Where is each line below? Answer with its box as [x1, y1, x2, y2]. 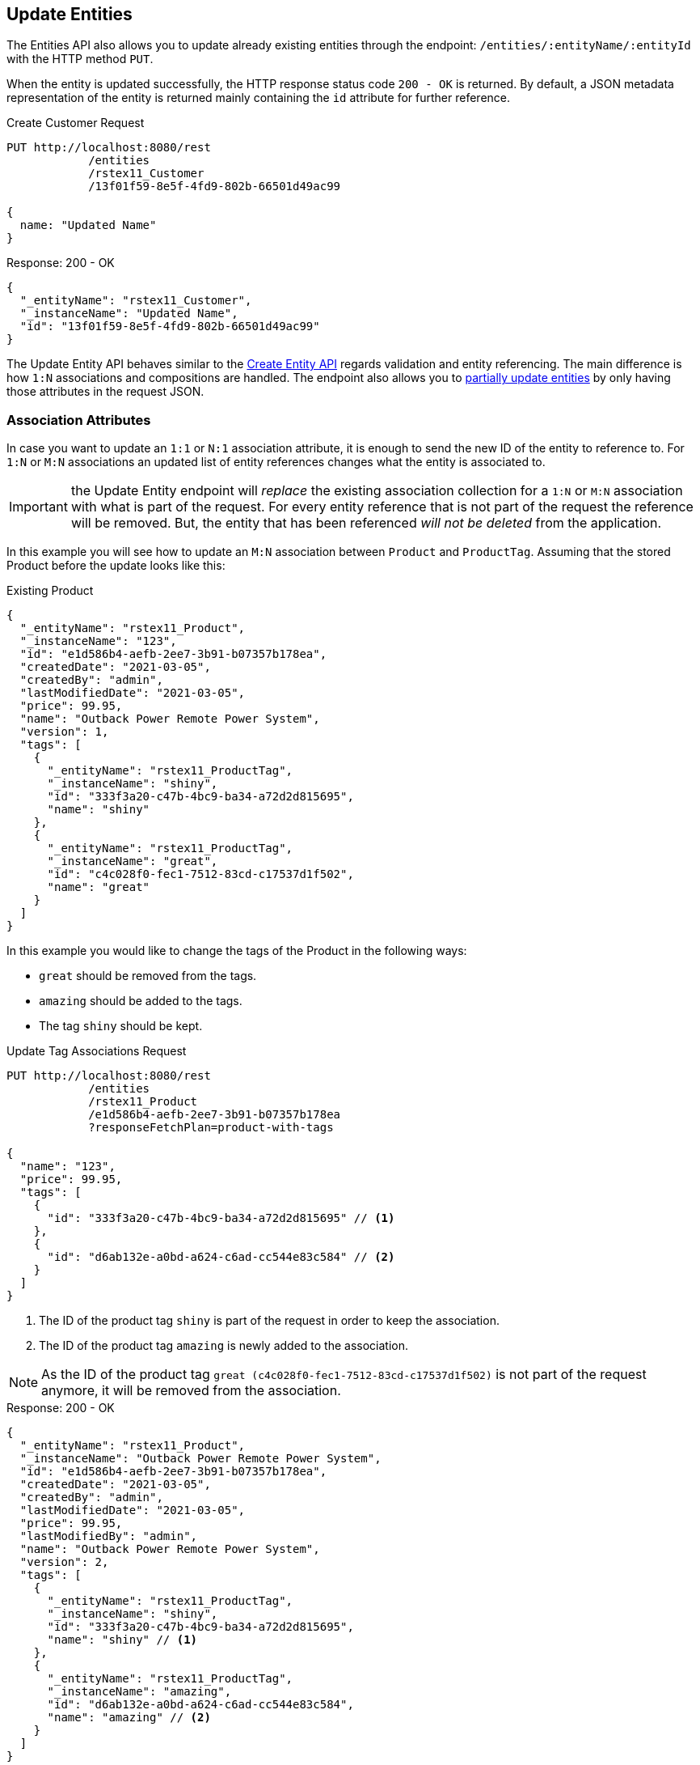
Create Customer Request [6, 116, 145, 130]
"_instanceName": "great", [47, 855, 218, 868]
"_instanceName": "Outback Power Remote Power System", [19, 1452, 382, 1466]
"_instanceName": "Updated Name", [19, 307, 238, 320]
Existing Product [6, 583, 94, 598]
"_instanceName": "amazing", [47, 1685, 232, 1699]
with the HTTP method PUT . [6, 52, 154, 66]
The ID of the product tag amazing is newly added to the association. [39, 1339, 409, 1353]
